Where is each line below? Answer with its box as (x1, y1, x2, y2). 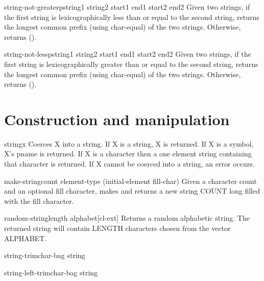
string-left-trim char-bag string (4, 267, 98, 277)
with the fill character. (4, 195, 74, 206)
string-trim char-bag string (4, 250, 85, 261)
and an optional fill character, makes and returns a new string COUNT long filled (4, 185, 260, 196)
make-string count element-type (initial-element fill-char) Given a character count (4, 175, 257, 186)
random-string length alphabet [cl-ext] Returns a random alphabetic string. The (4, 213, 250, 223)
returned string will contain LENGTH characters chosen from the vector (4, 223, 231, 233)
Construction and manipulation (4, 108, 230, 129)
